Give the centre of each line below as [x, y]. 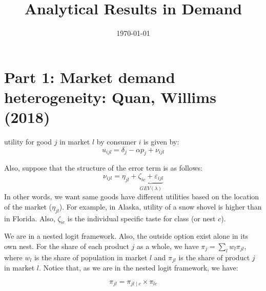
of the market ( [28, 206]
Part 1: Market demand [90, 77]
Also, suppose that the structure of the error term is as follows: [103, 168]
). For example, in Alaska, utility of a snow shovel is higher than [160, 206]
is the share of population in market [91, 257]
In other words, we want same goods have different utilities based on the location [132, 196]
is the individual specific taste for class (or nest [141, 218]
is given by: [161, 142]
